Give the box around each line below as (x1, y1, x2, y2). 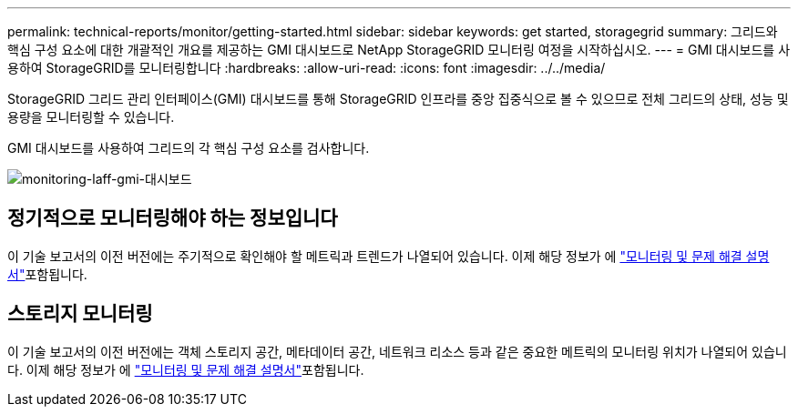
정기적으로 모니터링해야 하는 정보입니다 (7, 207, 338, 230)
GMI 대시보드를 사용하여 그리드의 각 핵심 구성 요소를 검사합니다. (7, 140, 370, 156)
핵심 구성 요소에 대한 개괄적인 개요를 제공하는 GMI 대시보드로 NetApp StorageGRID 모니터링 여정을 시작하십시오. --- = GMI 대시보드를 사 (7, 42, 791, 57)
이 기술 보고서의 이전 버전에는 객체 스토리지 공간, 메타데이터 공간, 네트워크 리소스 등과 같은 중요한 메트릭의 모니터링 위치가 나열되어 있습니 (7, 343, 787, 359)
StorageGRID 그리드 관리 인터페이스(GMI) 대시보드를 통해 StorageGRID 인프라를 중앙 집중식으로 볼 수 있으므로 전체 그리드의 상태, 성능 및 (7, 91, 789, 106)
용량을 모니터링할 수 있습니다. (7, 109, 175, 125)
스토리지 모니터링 (7, 302, 153, 326)
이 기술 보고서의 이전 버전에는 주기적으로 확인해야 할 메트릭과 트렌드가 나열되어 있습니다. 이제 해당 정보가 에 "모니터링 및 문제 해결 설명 (7, 247, 770, 264)
